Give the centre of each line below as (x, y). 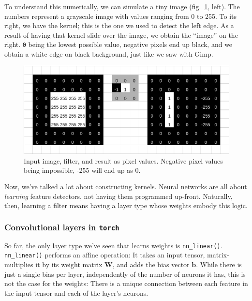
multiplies (19, 264)
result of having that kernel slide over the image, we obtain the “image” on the (121, 35)
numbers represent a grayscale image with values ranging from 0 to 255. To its (121, 16)
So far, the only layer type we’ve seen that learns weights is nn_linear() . (113, 245)
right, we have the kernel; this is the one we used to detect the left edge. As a (119, 25)
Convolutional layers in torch (62, 227)
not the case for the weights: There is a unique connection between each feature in (126, 283)
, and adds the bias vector (151, 264)
